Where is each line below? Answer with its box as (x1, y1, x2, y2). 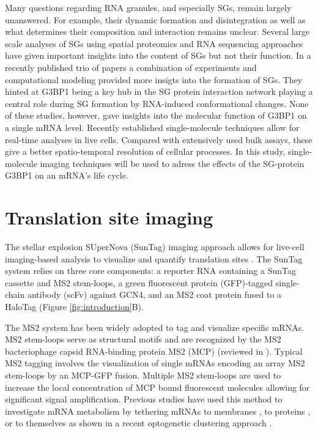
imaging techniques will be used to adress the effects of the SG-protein (40, 157, 305, 169)
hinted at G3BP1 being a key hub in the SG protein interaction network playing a (5, 85, 313, 98)
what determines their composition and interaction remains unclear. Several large (5, 25, 310, 38)
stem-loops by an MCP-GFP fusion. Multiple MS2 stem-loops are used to (5, 368, 281, 381)
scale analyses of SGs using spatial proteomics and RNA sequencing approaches (5, 37, 303, 50)
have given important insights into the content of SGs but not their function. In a (5, 49, 311, 62)
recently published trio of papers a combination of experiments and (5, 61, 257, 73)
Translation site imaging (5, 205, 213, 230)
